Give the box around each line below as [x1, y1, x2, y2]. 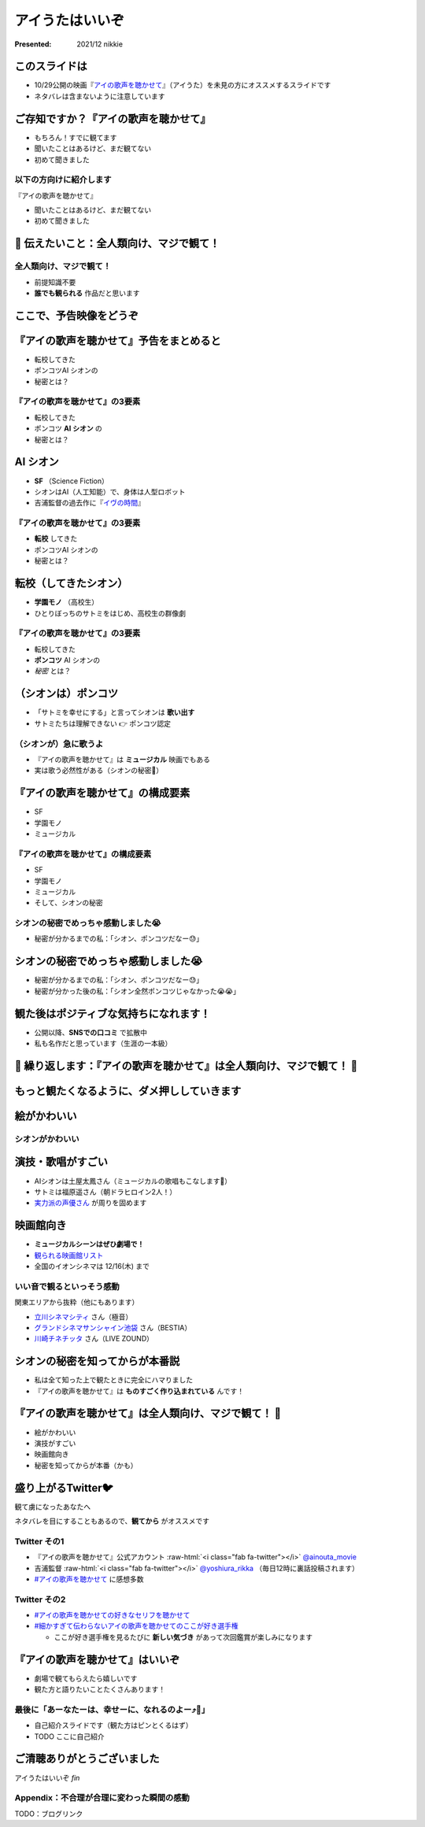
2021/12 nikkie [76, 39, 124, 49]
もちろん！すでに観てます [34, 132, 117, 142]
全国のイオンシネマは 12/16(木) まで [34, 1262, 150, 1270]
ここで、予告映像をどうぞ [14, 309, 139, 322]
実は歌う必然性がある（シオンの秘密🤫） [34, 766, 164, 775]
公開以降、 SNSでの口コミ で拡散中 [34, 1027, 147, 1037]
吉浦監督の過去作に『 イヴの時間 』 [34, 498, 145, 508]
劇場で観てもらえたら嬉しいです [34, 1674, 138, 1683]
